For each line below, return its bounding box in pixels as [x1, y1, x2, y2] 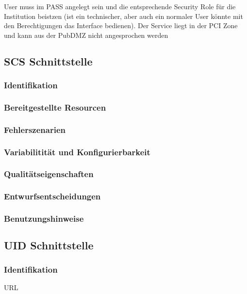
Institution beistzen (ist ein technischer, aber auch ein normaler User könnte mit [4, 11, 243, 21]
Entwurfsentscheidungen [4, 190, 101, 202]
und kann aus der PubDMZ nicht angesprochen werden [4, 30, 168, 40]
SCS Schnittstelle [4, 53, 93, 68]
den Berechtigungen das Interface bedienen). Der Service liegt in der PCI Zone [4, 20, 238, 31]
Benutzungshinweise [4, 212, 84, 225]
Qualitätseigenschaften [4, 168, 94, 180]
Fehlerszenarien [4, 123, 66, 135]
